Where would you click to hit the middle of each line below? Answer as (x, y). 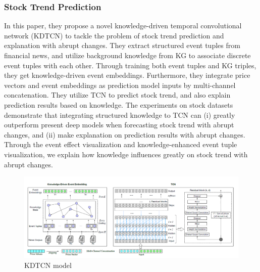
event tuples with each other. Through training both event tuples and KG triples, (130, 65)
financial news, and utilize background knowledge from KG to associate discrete (127, 55)
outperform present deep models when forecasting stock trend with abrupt (119, 125)
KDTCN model (48, 265)
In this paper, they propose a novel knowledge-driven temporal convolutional (123, 26)
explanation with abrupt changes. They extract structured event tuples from (122, 45)
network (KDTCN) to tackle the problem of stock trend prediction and (114, 35)
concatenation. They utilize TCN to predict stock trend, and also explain (117, 95)
